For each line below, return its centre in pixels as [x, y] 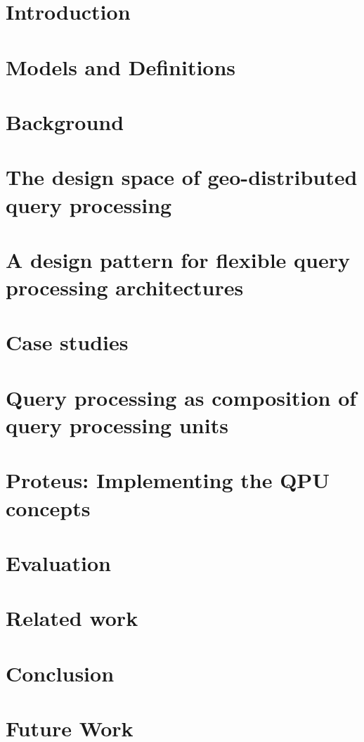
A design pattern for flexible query [178, 259]
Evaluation [58, 562]
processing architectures [125, 287]
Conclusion [60, 673]
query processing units [117, 425]
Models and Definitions [121, 66]
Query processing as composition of [181, 397]
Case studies [67, 342]
